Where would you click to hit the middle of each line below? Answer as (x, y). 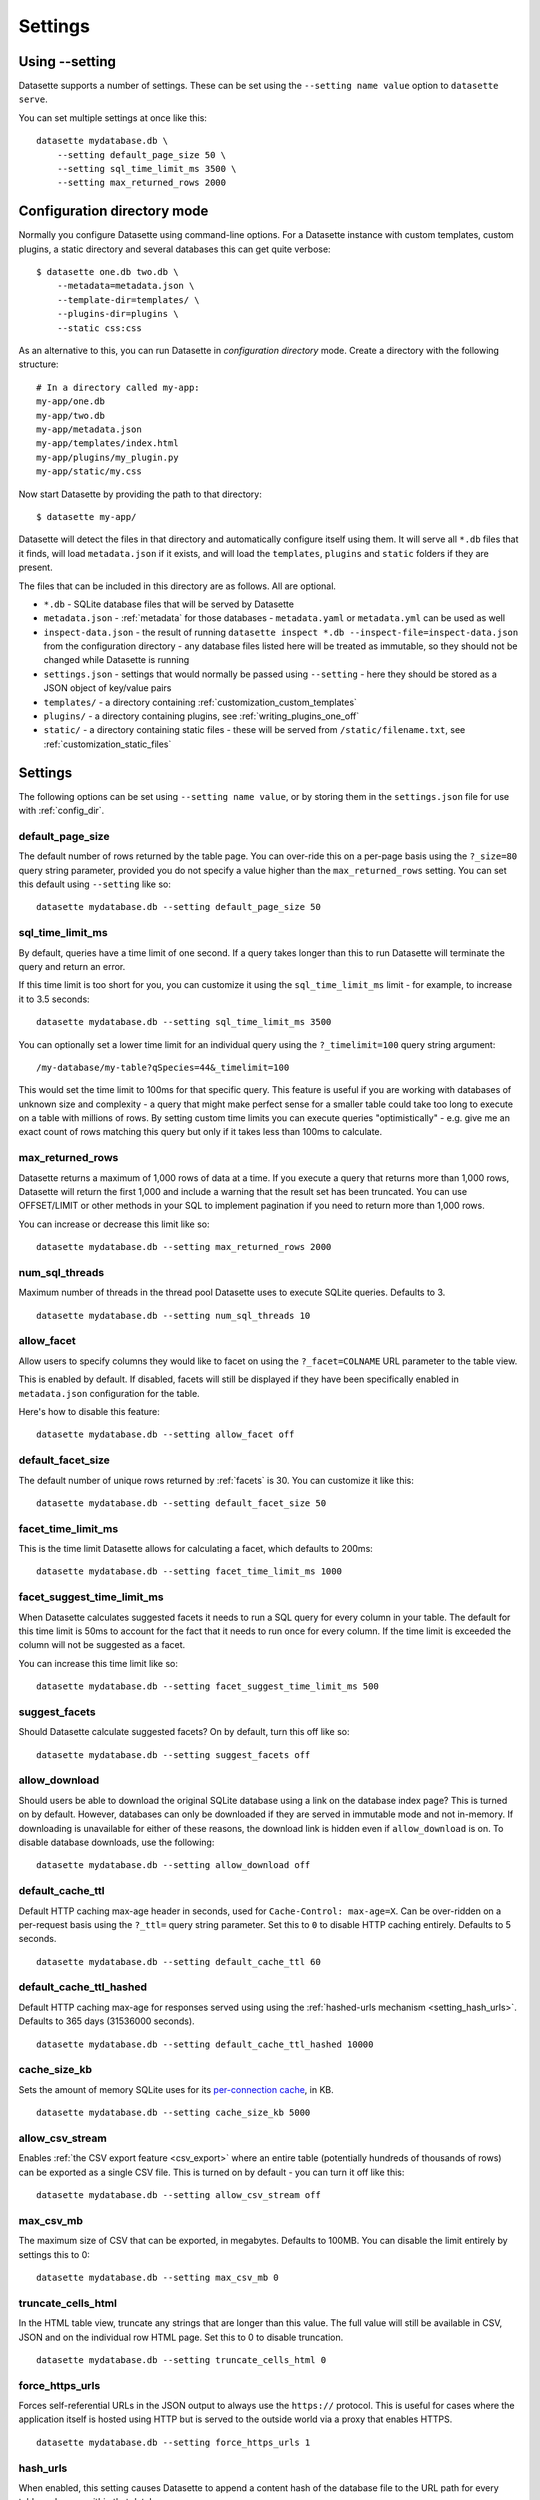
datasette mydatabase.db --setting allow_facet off (165, 1434)
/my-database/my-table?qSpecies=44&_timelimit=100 (163, 1067)
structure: (38, 364)
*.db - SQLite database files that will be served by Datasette (169, 604)
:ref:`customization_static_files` (107, 744)
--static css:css (99, 328)
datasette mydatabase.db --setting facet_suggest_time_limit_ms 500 (207, 1686)
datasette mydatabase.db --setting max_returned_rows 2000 (184, 1247)
